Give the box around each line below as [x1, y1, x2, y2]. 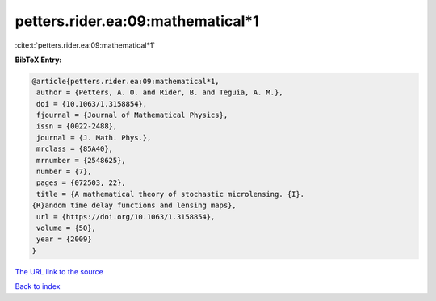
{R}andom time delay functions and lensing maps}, [31, 201, 237, 210]
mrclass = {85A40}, [36, 144, 113, 153]
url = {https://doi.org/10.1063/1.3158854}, [36, 212, 216, 221]
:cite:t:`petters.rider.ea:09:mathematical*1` [15, 40, 156, 50]
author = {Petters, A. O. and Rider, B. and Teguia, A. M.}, [36, 88, 283, 97]
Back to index [15, 282, 61, 291]
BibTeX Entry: [15, 55, 62, 65]
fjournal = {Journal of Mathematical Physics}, [36, 111, 228, 120]
